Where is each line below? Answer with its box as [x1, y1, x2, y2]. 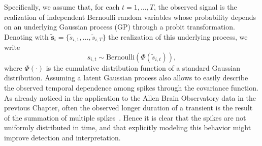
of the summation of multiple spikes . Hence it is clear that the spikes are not [4, 112, 246, 123]
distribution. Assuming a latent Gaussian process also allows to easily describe [4, 72, 248, 83]
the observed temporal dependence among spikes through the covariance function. [4, 82, 258, 93]
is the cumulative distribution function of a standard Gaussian [46, 62, 240, 73]
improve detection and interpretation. [4, 132, 121, 142]
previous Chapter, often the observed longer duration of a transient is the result [4, 102, 253, 113]
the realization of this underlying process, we [108, 31, 248, 42]
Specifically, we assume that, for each [4, 2, 120, 12]
